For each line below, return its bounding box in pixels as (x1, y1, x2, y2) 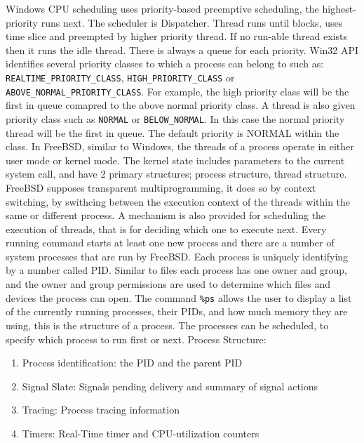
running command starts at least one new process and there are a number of (6, 235, 335, 250)
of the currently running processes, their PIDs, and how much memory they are (6, 304, 348, 319)
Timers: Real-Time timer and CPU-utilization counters (22, 425, 259, 440)
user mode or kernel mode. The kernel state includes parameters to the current (6, 152, 345, 167)
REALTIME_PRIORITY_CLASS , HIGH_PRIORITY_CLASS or (6, 70, 235, 84)
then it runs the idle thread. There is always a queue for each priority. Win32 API (6, 42, 359, 57)
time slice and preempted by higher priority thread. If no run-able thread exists (6, 29, 348, 44)
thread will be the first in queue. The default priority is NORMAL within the (6, 125, 339, 140)
